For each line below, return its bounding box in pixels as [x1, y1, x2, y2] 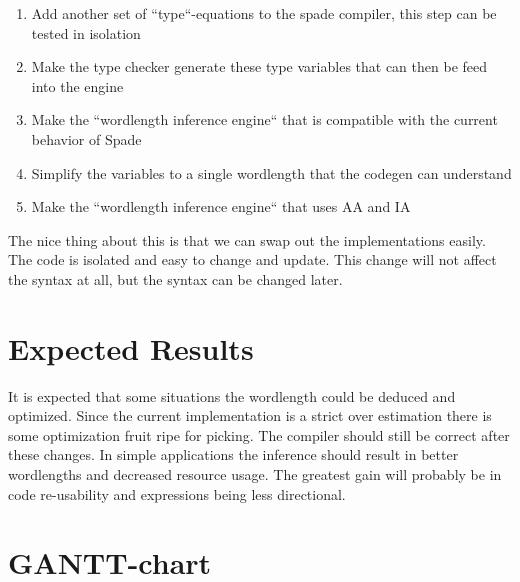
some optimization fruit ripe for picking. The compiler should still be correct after [8, 424, 510, 445]
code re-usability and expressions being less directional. [8, 483, 346, 504]
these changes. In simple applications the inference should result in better [8, 444, 459, 465]
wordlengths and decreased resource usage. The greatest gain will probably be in [8, 464, 502, 485]
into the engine [31, 75, 124, 96]
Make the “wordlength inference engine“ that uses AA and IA [31, 196, 411, 217]
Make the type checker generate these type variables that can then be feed [31, 56, 488, 77]
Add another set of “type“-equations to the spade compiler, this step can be [31, 3, 497, 23]
